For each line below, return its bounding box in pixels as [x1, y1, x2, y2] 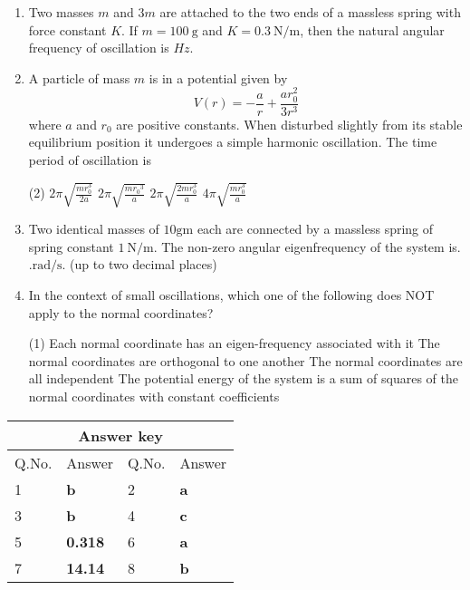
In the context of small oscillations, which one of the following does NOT [28, 285, 435, 305]
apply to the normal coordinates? [28, 303, 214, 322]
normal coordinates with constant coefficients [28, 387, 280, 406]
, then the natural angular [300, 20, 445, 39]
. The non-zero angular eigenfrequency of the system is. [153, 237, 461, 256]
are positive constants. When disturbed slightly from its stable [116, 114, 463, 133]
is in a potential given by [149, 68, 288, 87]
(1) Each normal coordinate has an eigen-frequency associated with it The [28, 334, 440, 353]
